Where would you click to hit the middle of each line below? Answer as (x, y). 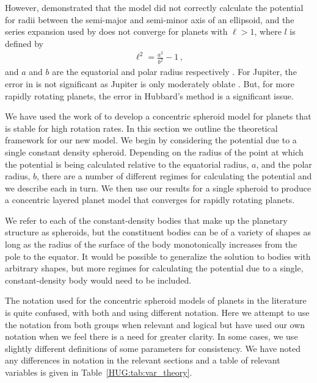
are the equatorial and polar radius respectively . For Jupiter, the (174, 72)
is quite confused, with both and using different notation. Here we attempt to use (157, 313)
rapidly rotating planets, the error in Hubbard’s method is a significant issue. (149, 95)
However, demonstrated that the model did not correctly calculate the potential (154, 7)
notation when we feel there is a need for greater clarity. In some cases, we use (151, 336)
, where (268, 31)
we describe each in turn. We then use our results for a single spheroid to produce (158, 188)
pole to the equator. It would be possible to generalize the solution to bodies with (158, 256)
